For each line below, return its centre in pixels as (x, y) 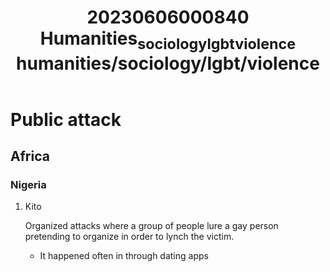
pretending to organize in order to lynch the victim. (129, 237)
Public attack (66, 119)
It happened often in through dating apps (124, 256)
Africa (30, 156)
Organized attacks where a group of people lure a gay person (151, 226)
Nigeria (28, 185)
